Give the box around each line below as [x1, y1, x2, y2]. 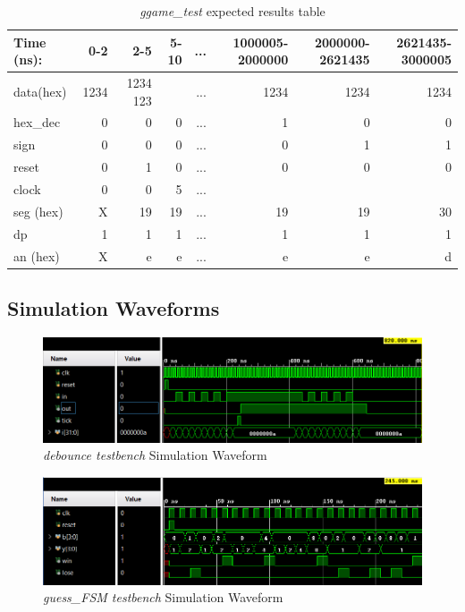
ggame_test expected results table [139, 2, 325, 20]
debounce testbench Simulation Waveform [43, 446, 267, 464]
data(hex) [13, 81, 67, 100]
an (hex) [13, 246, 60, 265]
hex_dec [13, 113, 61, 132]
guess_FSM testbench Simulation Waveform [43, 588, 283, 607]
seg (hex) [13, 201, 63, 220]
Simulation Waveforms [7, 294, 220, 322]
